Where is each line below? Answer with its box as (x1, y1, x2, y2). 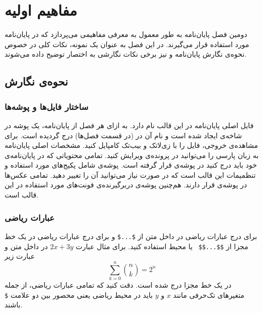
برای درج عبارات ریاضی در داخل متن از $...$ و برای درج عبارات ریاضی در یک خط (5, 230, 257, 241)
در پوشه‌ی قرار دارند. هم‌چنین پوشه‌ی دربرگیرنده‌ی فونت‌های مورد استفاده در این (5, 179, 247, 190)
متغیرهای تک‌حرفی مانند (173, 289, 245, 300)
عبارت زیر (5, 251, 35, 261)
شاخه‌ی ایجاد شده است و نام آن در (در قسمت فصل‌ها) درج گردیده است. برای (5, 130, 242, 140)
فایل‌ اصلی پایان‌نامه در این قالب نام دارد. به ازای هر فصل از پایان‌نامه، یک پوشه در (5, 120, 254, 130)
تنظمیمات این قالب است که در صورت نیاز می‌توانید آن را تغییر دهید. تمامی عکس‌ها (5, 169, 256, 180)
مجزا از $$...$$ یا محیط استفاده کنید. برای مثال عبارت (75, 241, 248, 251)
